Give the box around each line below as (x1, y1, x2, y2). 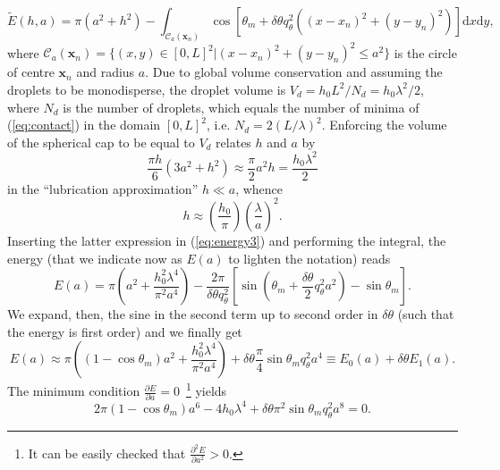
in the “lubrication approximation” (7, 179, 199, 197)
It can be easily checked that (28, 443, 186, 462)
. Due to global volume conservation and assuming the (145, 63, 443, 81)
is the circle (394, 43, 457, 62)
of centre (7, 63, 55, 81)
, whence (235, 179, 284, 197)
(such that (397, 305, 454, 323)
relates (216, 132, 251, 151)
